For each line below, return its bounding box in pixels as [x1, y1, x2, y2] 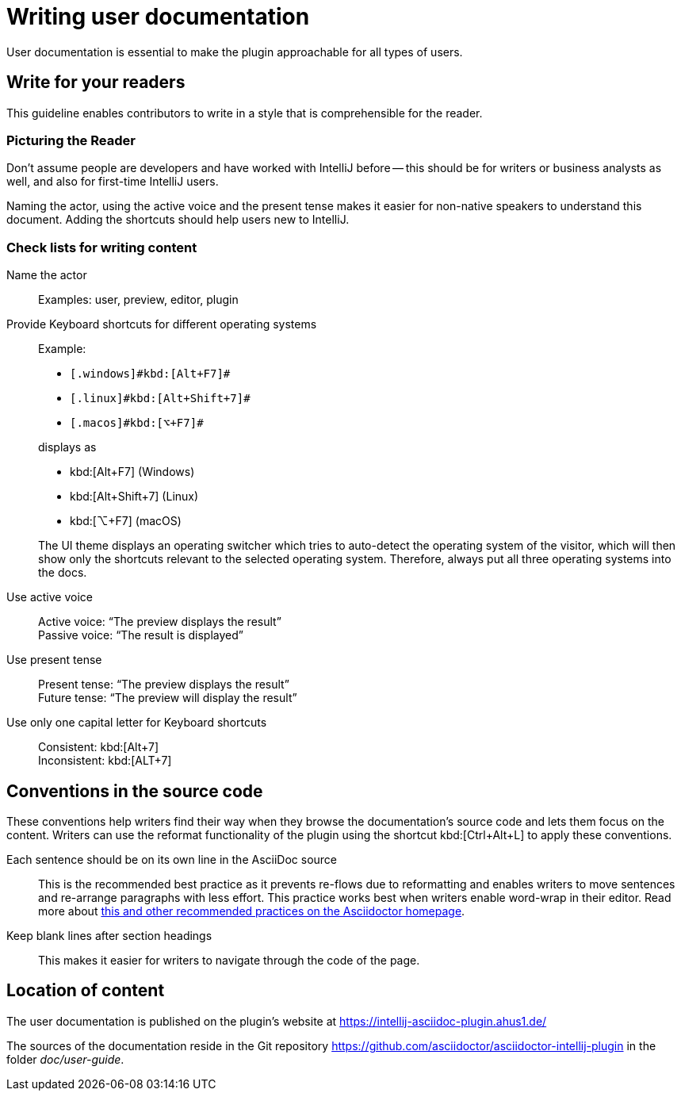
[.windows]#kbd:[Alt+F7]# [70, 367, 231, 381]
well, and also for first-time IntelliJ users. [6, 175, 219, 189]
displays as [38, 440, 97, 455]
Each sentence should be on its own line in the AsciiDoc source [6, 852, 338, 866]
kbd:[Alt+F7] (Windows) [70, 465, 195, 479]
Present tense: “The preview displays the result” [38, 677, 289, 692]
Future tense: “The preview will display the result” [38, 691, 297, 705]
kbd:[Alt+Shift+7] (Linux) [70, 489, 199, 504]
